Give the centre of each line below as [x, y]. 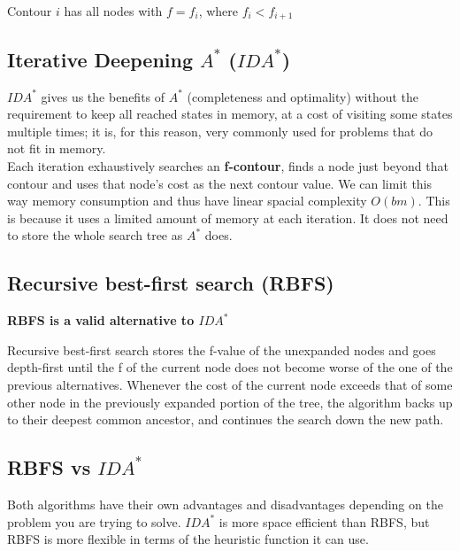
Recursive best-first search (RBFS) [171, 283]
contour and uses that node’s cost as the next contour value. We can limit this [220, 183]
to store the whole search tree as [95, 235]
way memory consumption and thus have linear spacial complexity [187, 201]
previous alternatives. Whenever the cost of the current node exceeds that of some [230, 384]
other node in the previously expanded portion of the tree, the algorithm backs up [230, 402]
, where [218, 11]
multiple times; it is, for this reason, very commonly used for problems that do [220, 131]
